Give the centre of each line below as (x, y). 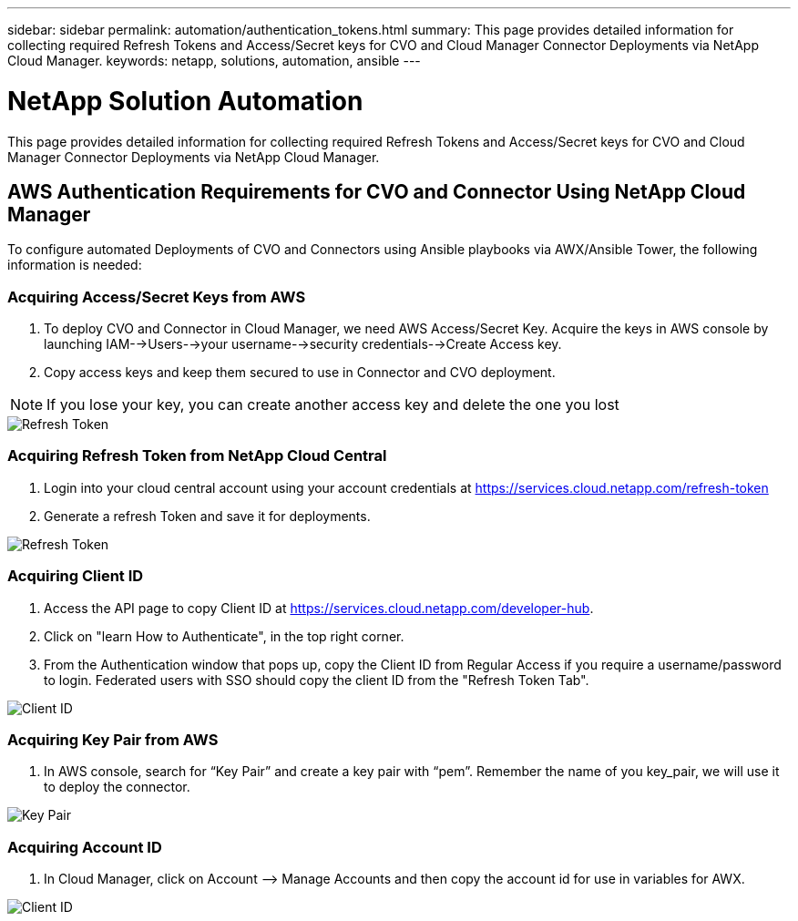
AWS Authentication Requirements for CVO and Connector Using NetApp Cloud (377, 191)
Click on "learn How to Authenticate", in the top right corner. (224, 636)
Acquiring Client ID (76, 576)
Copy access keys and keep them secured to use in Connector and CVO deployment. (300, 373)
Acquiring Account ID (85, 847)
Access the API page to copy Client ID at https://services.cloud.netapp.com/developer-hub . (319, 608)
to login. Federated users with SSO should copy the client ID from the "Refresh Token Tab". (317, 680)
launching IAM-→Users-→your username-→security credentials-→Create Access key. (303, 344)
